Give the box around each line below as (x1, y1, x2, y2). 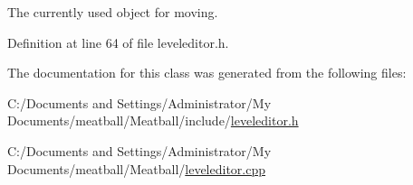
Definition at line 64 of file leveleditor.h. (7, 32, 229, 51)
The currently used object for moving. (7, 3, 218, 21)
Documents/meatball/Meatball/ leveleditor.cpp (7, 159, 265, 178)
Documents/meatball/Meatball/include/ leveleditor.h (7, 111, 299, 130)
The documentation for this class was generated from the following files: (7, 63, 407, 82)
